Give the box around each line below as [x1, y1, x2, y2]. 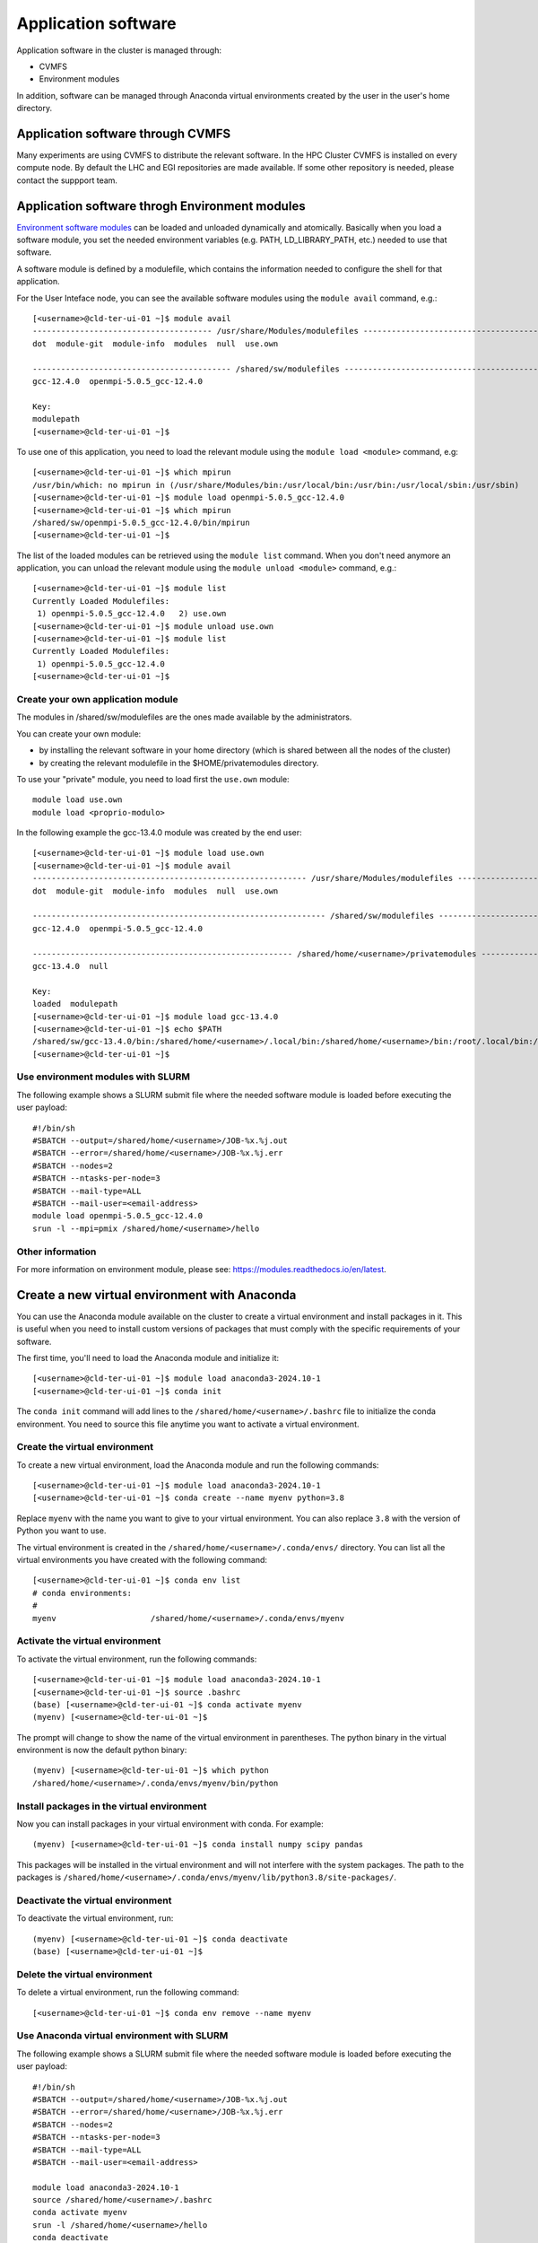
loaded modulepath [32, 999, 118, 1009]
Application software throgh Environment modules [16, 198, 306, 214]
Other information [16, 1245, 97, 1258]
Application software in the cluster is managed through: [16, 45, 222, 56]
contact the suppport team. [16, 175, 118, 186]
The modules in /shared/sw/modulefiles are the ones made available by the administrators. [16, 711, 352, 722]
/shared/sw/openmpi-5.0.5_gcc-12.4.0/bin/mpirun [32, 517, 250, 528]
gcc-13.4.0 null [32, 961, 108, 971]
